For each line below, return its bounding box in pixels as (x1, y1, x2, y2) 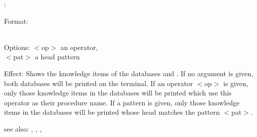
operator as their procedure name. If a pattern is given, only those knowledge (4, 97, 240, 107)
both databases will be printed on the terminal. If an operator (4, 78, 193, 88)
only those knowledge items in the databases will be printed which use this (4, 88, 232, 98)
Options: (4, 42, 30, 52)
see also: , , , (4, 123, 42, 134)
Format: (4, 15, 28, 26)
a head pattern (35, 51, 80, 62)
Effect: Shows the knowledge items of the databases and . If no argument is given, (4, 68, 254, 78)
